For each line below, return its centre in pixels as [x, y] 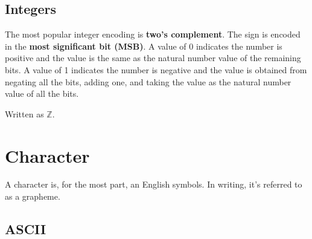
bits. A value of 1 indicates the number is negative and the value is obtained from [156, 69]
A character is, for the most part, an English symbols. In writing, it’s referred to [154, 184]
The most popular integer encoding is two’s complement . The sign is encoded [153, 34]
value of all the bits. [42, 93]
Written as [24, 113]
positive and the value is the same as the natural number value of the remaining [153, 58]
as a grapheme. [33, 196]
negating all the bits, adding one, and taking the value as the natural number [148, 81]
